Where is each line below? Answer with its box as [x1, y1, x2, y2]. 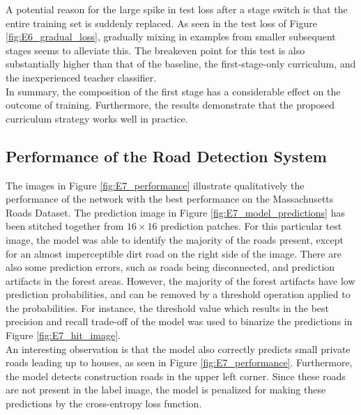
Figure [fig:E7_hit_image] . [6, 328, 121, 343]
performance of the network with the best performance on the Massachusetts [6, 191, 334, 206]
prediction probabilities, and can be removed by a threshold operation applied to [6, 287, 351, 302]
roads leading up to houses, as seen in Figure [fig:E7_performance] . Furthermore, [6, 355, 353, 370]
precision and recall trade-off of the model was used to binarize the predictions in [6, 314, 353, 329]
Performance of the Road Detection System [6, 145, 327, 166]
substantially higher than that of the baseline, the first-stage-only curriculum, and [6, 56, 356, 71]
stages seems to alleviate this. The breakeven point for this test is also [6, 42, 305, 57]
